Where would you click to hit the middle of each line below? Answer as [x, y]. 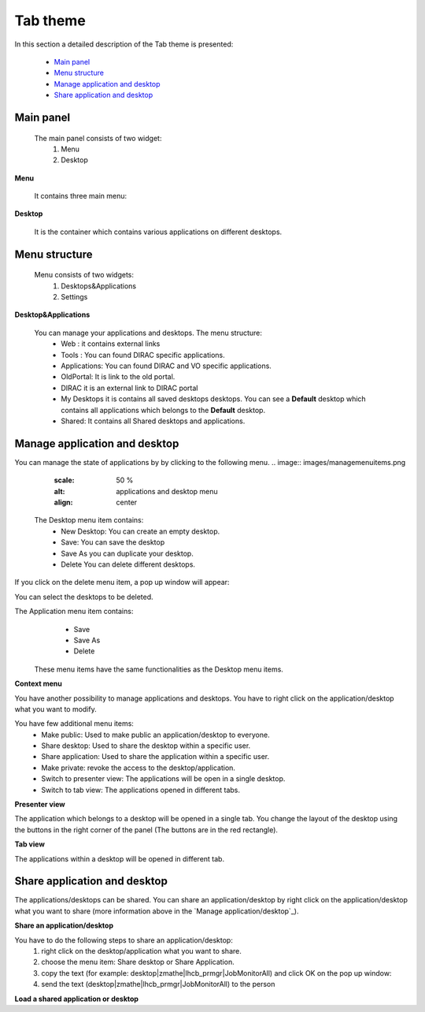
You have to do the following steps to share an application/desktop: [124, 940]
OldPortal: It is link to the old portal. [118, 377]
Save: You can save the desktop [113, 542]
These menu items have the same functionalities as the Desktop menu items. [159, 669]
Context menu [39, 684]
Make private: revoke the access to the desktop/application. [139, 768]
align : [63, 502]
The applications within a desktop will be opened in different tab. [119, 858]
